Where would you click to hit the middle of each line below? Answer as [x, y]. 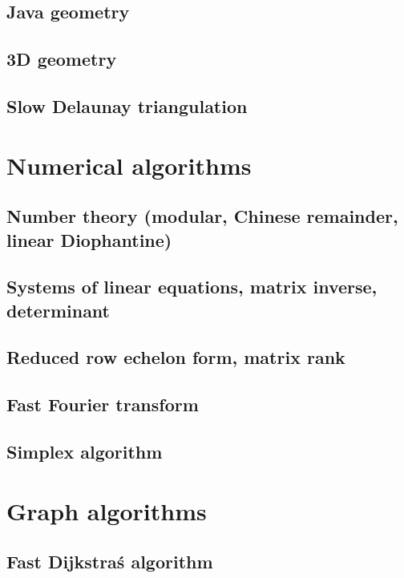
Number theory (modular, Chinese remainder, [202, 216]
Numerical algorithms [129, 165]
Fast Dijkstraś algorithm [110, 562]
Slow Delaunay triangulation [127, 105]
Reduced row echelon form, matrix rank [176, 357]
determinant [59, 310]
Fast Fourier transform [103, 404]
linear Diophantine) [89, 239]
